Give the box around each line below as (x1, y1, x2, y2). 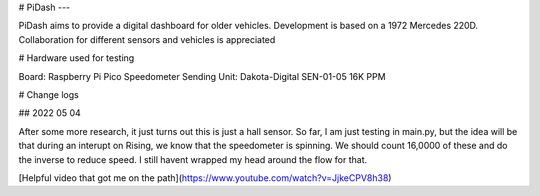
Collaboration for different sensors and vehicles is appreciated (18, 33, 276, 45)
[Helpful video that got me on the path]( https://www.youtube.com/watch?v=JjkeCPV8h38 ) (18, 171, 392, 184)
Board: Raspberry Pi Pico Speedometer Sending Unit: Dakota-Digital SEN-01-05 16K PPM (18, 70, 386, 82)
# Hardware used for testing (18, 52, 135, 64)
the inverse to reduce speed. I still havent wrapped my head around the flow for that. (18, 153, 368, 165)
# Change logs (18, 88, 79, 100)
